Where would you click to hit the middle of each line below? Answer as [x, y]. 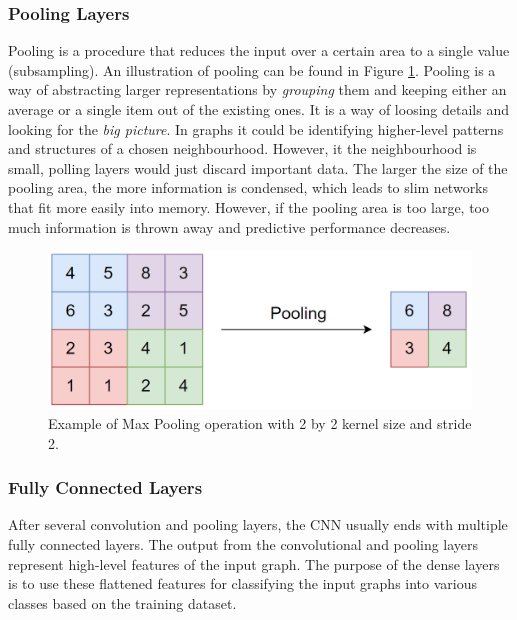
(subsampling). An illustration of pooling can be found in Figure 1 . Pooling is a [252, 69]
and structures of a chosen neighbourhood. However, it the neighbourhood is [242, 148]
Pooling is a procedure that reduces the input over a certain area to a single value [259, 50]
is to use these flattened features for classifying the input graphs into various [242, 583]
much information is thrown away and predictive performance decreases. [229, 226]
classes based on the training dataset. [122, 602]
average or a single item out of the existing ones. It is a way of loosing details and [258, 109]
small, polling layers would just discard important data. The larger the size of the [258, 167]
